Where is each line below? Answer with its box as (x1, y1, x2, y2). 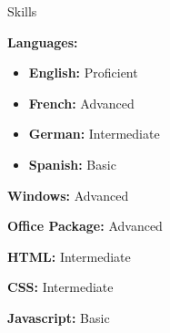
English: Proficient (28, 63, 138, 82)
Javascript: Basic (7, 307, 110, 327)
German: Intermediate (28, 124, 160, 143)
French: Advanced (28, 93, 135, 112)
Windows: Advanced (7, 185, 129, 204)
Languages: (7, 32, 78, 51)
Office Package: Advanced (7, 216, 163, 235)
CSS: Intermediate (7, 277, 114, 297)
